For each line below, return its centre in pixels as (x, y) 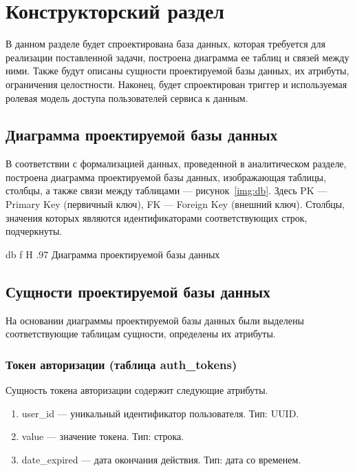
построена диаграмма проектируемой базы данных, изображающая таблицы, (166, 177)
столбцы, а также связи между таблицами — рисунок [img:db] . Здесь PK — (166, 190)
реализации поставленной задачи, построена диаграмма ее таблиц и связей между (177, 57)
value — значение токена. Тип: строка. (103, 436)
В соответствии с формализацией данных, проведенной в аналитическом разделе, (176, 164)
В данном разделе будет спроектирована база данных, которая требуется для (165, 44)
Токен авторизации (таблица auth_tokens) (121, 364)
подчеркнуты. (34, 231)
